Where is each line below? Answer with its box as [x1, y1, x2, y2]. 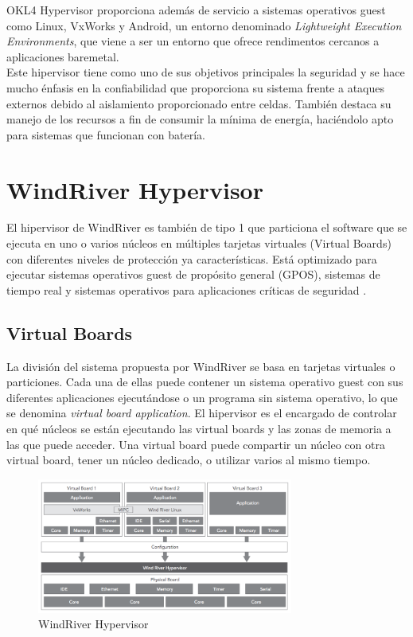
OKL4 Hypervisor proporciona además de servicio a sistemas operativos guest [6, 2, 386, 18]
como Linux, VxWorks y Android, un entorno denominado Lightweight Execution [6, 17, 402, 33]
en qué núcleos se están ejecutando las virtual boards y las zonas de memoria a [6, 420, 392, 437]
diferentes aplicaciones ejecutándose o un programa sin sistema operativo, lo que [6, 389, 398, 405]
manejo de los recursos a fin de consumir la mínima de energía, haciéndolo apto [6, 111, 394, 127]
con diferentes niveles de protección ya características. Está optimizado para [6, 250, 377, 267]
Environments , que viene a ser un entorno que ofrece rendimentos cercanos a [6, 33, 380, 49]
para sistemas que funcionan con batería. [6, 126, 205, 143]
